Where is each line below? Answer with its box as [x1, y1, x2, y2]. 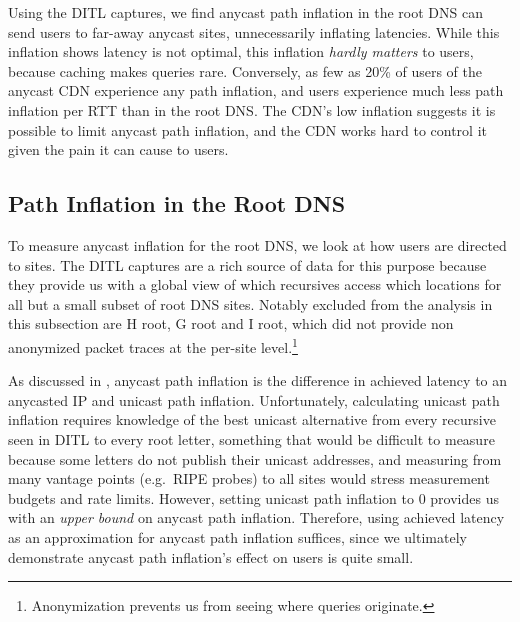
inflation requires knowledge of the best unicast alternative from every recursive [8, 409, 496, 430]
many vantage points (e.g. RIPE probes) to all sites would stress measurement [8, 468, 490, 489]
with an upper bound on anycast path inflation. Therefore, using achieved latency [8, 507, 505, 528]
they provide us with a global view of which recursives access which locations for [8, 274, 502, 295]
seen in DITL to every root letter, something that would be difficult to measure [8, 428, 495, 449]
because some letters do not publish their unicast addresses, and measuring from [8, 448, 502, 469]
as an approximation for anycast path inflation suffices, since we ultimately [8, 526, 467, 547]
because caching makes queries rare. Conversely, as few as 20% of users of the [8, 60, 482, 81]
